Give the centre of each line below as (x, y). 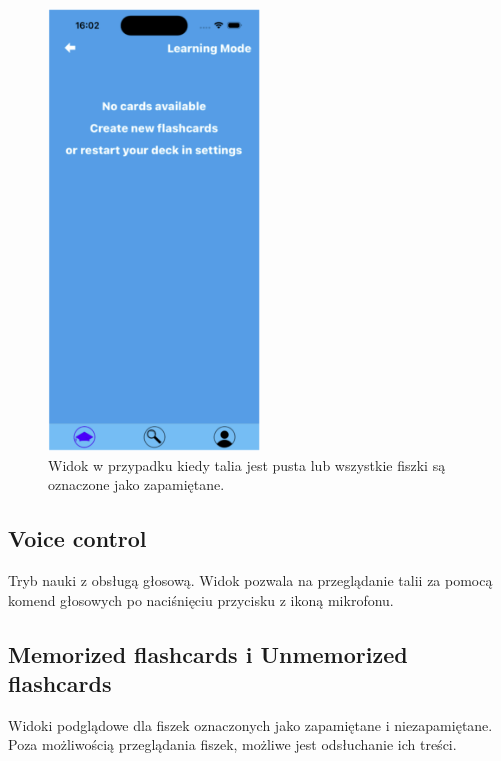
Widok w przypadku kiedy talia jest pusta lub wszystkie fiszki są (247, 464)
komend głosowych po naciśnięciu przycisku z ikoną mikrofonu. (201, 599)
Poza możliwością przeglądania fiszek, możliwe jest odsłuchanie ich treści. (232, 744)
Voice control (77, 538)
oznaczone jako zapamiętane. (136, 484)
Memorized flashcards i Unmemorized (208, 653)
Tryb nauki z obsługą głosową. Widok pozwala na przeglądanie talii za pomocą (250, 580)
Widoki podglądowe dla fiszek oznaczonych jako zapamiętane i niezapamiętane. (250, 724)
